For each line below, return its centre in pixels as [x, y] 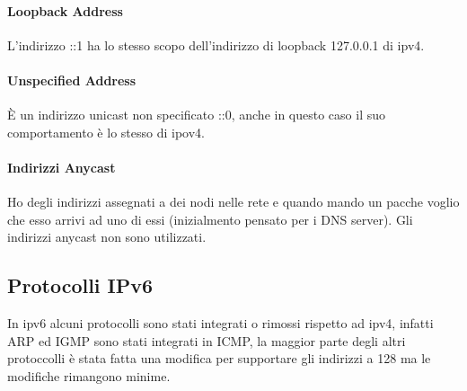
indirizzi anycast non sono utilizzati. [107, 237]
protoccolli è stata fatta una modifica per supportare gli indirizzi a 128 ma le [219, 358]
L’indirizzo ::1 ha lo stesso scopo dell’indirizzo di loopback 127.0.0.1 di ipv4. [216, 44]
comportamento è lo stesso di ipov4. [106, 132]
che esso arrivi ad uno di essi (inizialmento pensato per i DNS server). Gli [210, 219]
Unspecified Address [72, 80]
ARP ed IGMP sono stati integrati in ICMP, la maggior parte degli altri [207, 340]
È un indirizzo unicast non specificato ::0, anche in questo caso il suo [197, 115]
